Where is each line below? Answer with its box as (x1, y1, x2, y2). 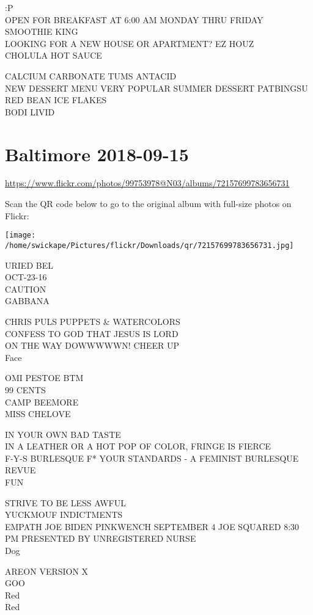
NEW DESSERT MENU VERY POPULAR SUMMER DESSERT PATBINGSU (5, 81, 308, 94)
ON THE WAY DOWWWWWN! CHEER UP (5, 339, 180, 352)
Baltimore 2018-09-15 (5, 141, 189, 166)
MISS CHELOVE (5, 407, 71, 420)
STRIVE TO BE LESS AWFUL (5, 496, 126, 509)
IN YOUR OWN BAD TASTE (5, 428, 121, 440)
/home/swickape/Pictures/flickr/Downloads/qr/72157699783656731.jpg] (5, 241, 294, 250)
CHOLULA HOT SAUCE (5, 49, 102, 62)
